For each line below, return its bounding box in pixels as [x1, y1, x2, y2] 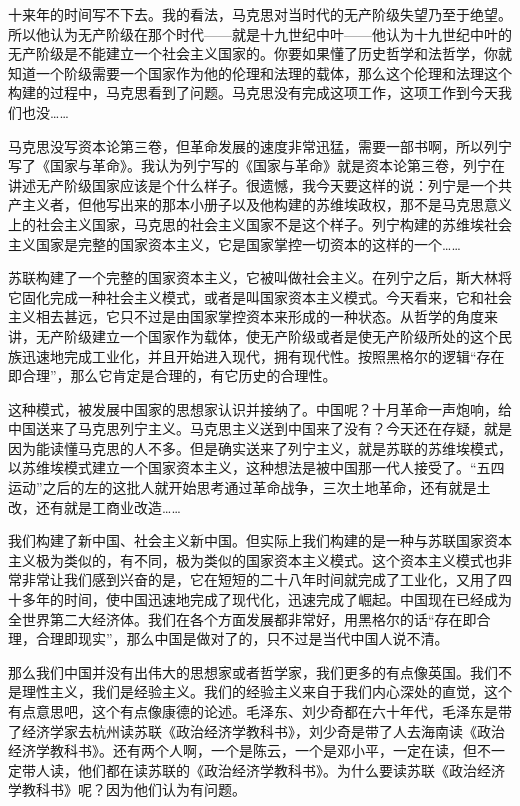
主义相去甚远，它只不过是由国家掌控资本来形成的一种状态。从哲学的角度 [8, 306, 484, 327]
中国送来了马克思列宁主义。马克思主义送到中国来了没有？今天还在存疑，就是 [8, 418, 512, 439]
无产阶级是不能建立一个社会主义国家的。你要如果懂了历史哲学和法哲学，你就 [8, 43, 512, 64]
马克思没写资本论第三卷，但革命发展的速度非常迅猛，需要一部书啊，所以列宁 [8, 135, 512, 156]
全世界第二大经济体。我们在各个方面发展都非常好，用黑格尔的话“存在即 [8, 608, 477, 629]
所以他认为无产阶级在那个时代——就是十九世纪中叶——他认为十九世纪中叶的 [8, 23, 512, 44]
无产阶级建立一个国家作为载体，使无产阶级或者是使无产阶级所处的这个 [35, 325, 498, 346]
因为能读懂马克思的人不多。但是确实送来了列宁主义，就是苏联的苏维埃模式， [8, 437, 512, 458]
